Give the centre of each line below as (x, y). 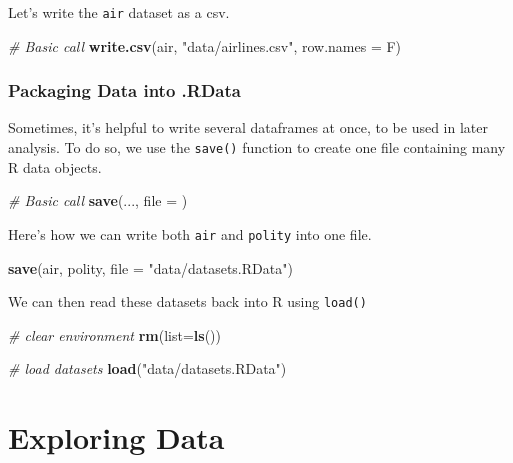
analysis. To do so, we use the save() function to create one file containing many (257, 147)
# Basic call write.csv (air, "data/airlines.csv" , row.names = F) (205, 45)
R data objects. (55, 166)
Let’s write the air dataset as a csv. (119, 12)
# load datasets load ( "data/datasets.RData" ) (147, 368)
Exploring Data (116, 437)
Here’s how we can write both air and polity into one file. (190, 233)
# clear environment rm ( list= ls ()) (114, 334)
